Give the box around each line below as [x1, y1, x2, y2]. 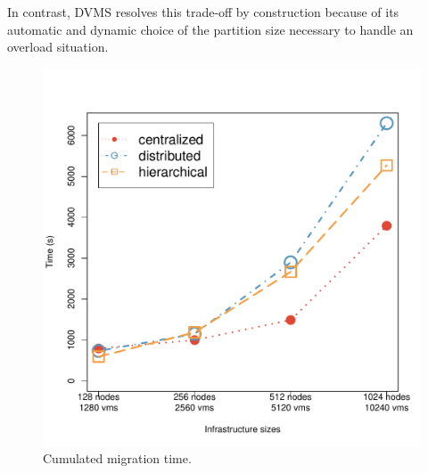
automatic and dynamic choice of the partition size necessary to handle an [7, 20, 414, 38]
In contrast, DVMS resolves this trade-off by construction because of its [7, 3, 399, 20]
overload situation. [7, 37, 109, 56]
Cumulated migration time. [43, 449, 192, 468]
